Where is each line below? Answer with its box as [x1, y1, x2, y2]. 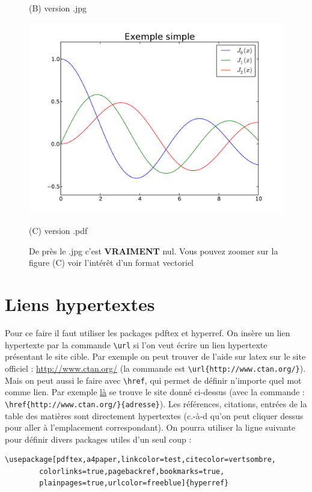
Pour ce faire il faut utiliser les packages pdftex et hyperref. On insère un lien [5, 327, 290, 339]
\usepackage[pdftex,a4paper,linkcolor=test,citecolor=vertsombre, [5, 455, 277, 464]
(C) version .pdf [29, 224, 88, 237]
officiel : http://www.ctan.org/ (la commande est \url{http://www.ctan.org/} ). [5, 361, 306, 374]
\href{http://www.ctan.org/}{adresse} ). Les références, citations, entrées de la [5, 397, 307, 410]
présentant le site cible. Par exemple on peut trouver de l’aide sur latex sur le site [5, 350, 306, 363]
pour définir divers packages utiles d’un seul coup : [5, 432, 192, 445]
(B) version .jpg [29, 2, 87, 14]
